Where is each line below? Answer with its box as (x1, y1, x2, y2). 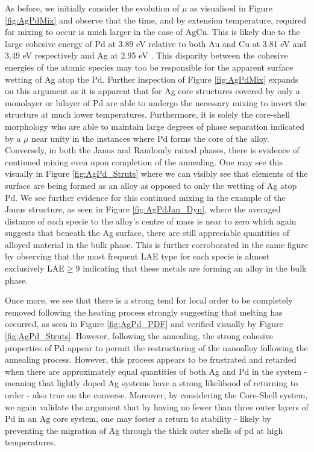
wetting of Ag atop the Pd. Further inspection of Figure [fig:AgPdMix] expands (5, 72, 299, 85)
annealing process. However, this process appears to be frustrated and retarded (5, 353, 297, 366)
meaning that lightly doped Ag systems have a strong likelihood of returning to (5, 377, 298, 389)
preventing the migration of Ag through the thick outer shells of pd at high (5, 424, 283, 436)
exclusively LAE (5, 262, 64, 275)
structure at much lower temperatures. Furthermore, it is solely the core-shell (5, 108, 290, 121)
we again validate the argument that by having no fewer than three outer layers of (5, 400, 309, 413)
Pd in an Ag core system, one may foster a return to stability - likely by (5, 412, 271, 425)
